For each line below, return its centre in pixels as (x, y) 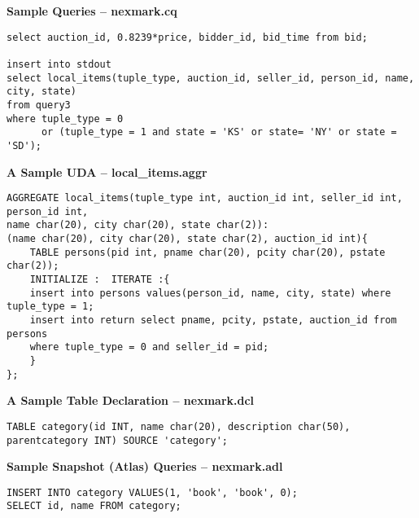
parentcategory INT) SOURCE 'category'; (118, 440)
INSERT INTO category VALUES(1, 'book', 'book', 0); (152, 492)
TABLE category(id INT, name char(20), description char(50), (179, 426)
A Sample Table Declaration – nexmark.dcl (131, 400)
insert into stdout (59, 64)
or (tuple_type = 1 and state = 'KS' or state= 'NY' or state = (219, 132)
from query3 (39, 105)
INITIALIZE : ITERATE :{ (100, 280)
